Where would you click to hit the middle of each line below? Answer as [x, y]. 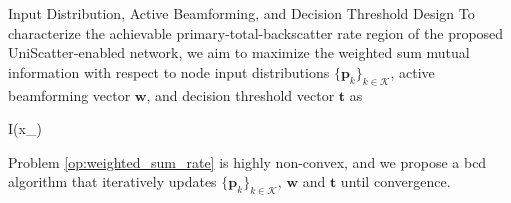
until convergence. [395, 181]
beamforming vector [69, 94]
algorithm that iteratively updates [112, 181]
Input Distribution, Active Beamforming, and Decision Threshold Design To [241, 13]
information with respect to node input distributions [169, 71]
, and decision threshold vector [240, 94]
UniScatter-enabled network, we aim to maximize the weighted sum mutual [239, 52]
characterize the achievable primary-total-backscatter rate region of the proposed [256, 32]
